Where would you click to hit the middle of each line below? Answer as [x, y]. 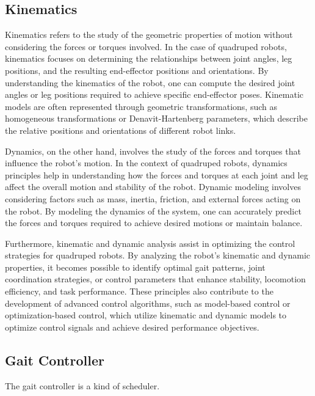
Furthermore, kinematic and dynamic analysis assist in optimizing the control [150, 243]
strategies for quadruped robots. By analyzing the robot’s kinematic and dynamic [158, 255]
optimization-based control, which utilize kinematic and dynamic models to [146, 315]
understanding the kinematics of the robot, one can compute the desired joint [150, 82]
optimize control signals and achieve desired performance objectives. [132, 327]
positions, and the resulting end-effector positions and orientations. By [137, 70]
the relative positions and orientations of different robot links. [121, 130]
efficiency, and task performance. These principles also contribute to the [139, 291]
